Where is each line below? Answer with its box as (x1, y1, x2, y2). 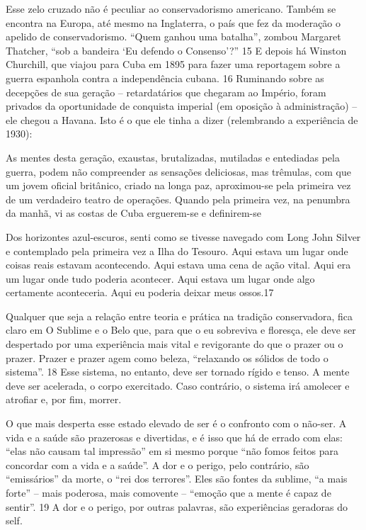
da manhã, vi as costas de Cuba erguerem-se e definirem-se (6, 205, 261, 220)
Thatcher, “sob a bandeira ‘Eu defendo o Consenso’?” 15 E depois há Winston (6, 43, 347, 57)
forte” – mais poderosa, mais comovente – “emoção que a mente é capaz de (6, 485, 331, 500)
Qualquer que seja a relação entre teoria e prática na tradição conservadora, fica (6, 308, 353, 323)
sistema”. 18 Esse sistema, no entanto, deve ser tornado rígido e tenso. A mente (6, 364, 350, 379)
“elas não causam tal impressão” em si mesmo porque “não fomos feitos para (6, 444, 339, 458)
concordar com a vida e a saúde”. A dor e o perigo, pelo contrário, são (6, 457, 309, 472)
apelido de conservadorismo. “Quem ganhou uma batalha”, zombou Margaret (6, 29, 341, 44)
